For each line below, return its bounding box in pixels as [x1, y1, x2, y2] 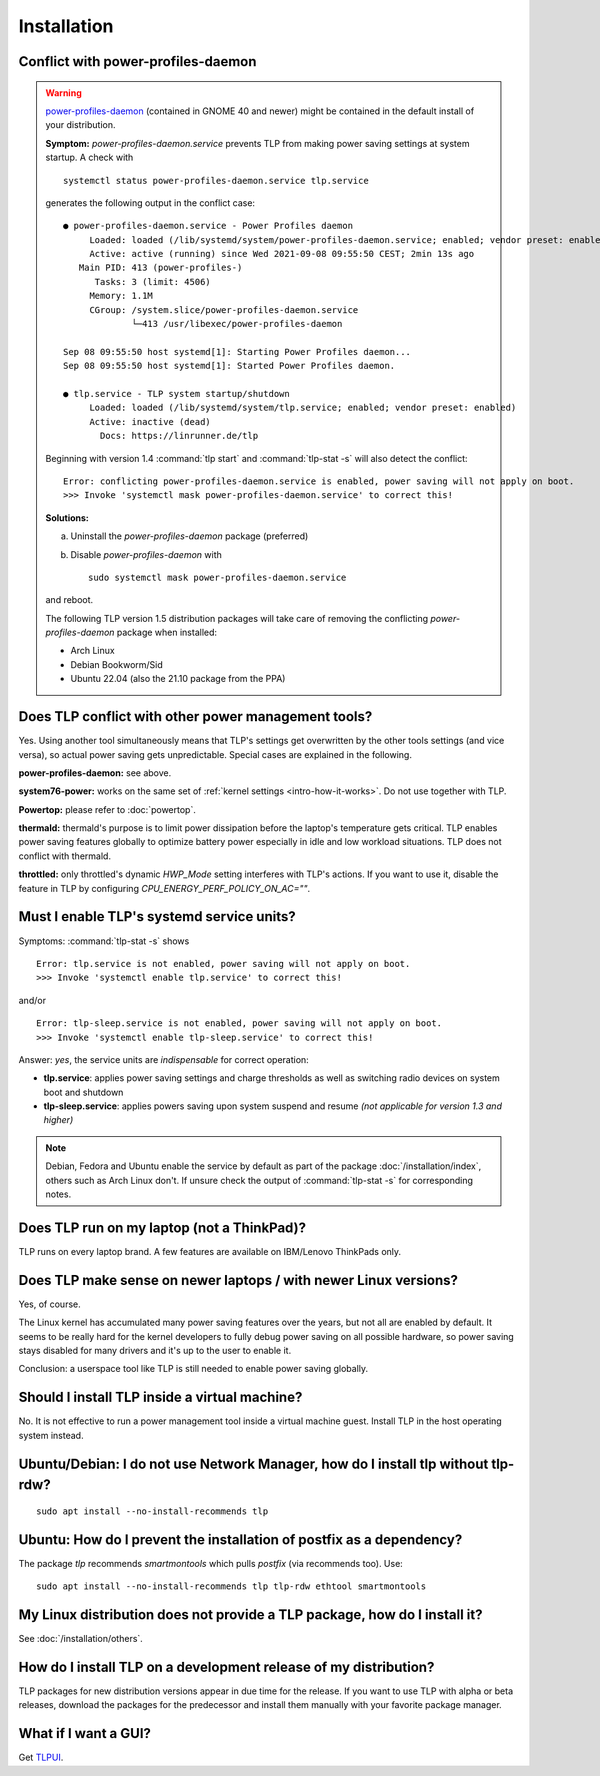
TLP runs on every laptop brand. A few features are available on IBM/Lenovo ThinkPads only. [18, 1245, 402, 1257]
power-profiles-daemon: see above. [18, 766, 172, 779]
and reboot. [45, 594, 94, 606]
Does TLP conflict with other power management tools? [18, 708, 373, 725]
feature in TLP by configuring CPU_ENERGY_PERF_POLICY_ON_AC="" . [18, 882, 311, 894]
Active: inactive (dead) [89, 416, 212, 427]
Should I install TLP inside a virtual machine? [18, 1389, 303, 1406]
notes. [45, 1188, 72, 1200]
